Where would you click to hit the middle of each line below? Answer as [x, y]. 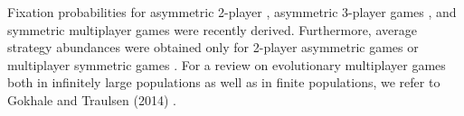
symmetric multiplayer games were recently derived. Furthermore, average [212, 29]
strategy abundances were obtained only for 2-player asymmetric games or [213, 47]
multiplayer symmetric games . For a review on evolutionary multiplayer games [227, 64]
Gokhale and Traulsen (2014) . [92, 99]
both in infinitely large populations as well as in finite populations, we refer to [224, 82]
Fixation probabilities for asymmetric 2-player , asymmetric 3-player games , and [232, 12]
